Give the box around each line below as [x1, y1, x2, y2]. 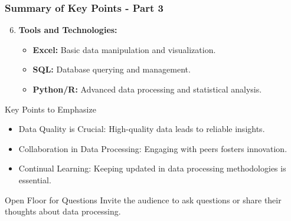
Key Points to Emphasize [5, 103, 96, 115]
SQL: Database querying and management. [32, 63, 191, 75]
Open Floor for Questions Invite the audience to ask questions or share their [5, 193, 282, 206]
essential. [18, 173, 51, 186]
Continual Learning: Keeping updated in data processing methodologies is [18, 162, 286, 174]
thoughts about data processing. [5, 205, 121, 217]
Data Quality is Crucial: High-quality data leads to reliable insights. [18, 123, 265, 135]
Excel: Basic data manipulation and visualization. [32, 43, 216, 55]
